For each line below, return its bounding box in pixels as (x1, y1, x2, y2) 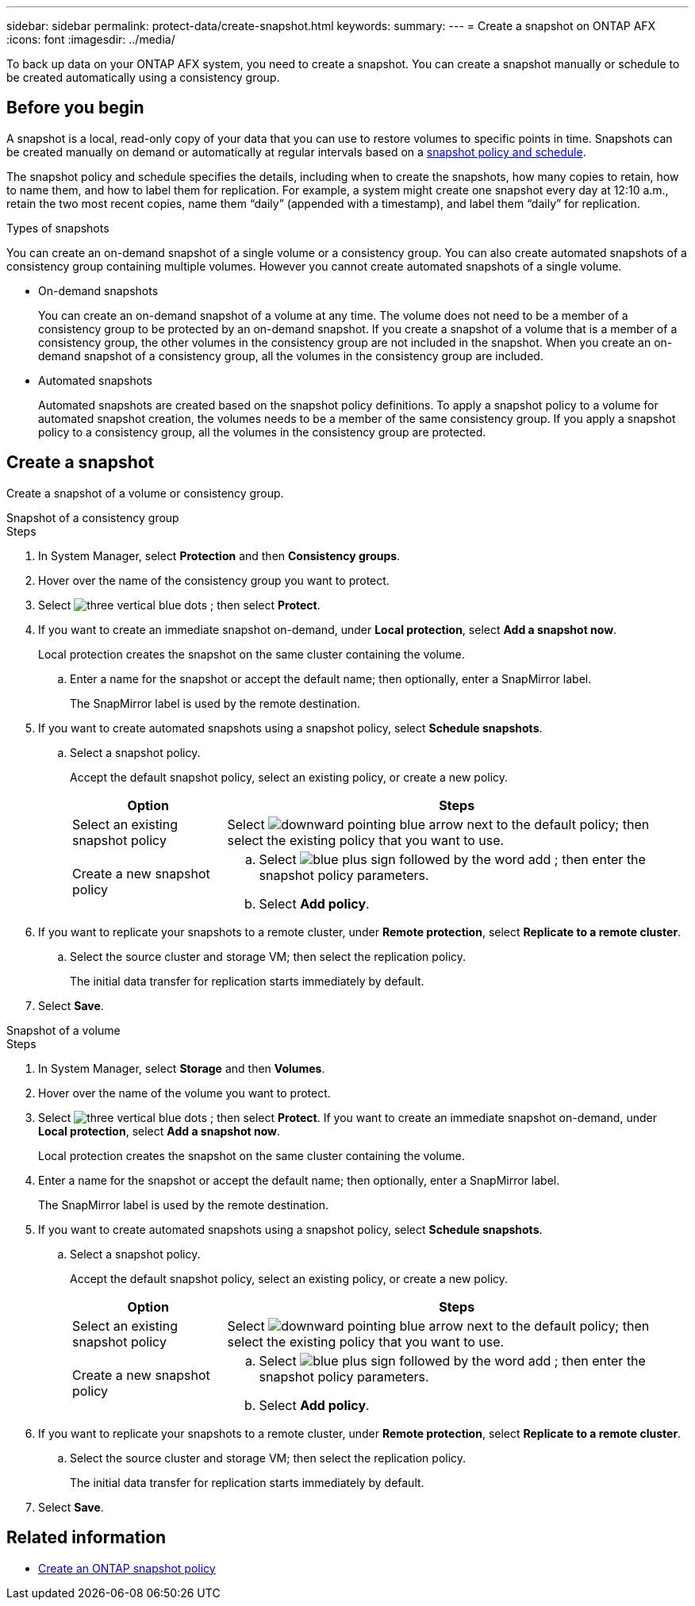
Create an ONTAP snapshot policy (38, 1561, 216, 1575)
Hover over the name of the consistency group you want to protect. (38, 573, 390, 587)
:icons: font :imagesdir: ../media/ (6, 33, 175, 46)
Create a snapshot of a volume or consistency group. (6, 486, 284, 500)
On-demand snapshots (38, 283, 159, 298)
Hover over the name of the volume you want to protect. (38, 1085, 331, 1100)
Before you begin (6, 98, 144, 118)
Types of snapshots (6, 221, 109, 235)
